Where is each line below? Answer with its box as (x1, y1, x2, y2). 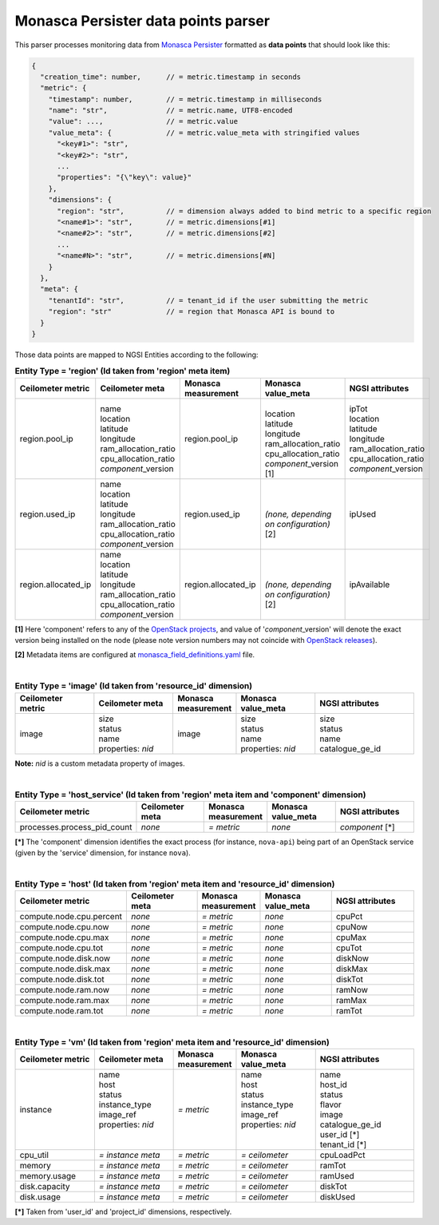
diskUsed (319, 1191, 355, 1203)
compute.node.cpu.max (19, 932, 109, 943)
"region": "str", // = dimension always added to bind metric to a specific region (57, 206, 432, 216)
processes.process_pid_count (19, 821, 132, 832)
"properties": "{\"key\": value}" (57, 172, 192, 182)
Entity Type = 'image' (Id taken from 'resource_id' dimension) (14, 680, 253, 692)
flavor (319, 1099, 342, 1110)
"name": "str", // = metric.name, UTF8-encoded (48, 106, 293, 115)
